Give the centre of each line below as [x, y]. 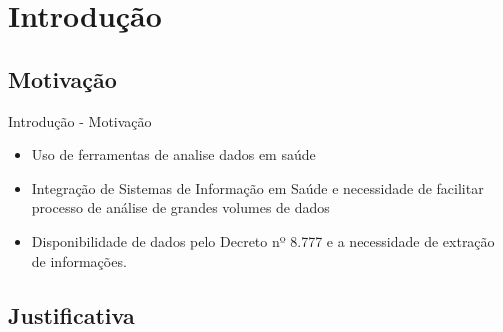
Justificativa [71, 314]
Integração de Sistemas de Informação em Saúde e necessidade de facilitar [257, 187]
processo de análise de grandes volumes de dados [180, 207]
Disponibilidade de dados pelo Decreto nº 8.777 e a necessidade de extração [263, 240]
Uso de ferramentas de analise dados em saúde [173, 154]
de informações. [79, 260]
